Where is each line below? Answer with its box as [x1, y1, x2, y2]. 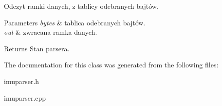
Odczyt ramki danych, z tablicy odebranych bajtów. [4, 1, 159, 11]
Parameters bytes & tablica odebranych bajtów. [4, 17, 146, 27]
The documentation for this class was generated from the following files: [4, 60, 219, 70]
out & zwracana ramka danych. [4, 27, 97, 37]
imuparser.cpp [4, 92, 46, 103]
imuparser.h [4, 76, 39, 86]
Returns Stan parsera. [4, 43, 70, 53]
